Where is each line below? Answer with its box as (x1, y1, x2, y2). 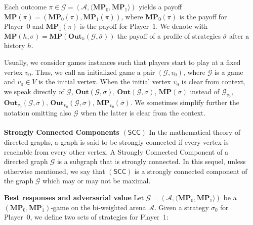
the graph (4, 175, 34, 186)
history (4, 40, 25, 51)
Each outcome (4, 1, 47, 11)
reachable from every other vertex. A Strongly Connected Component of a (4, 146, 229, 157)
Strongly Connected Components (4, 127, 120, 137)
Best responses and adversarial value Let (4, 192, 144, 202)
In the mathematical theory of (149, 127, 241, 137)
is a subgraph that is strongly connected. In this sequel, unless (57, 156, 246, 167)
